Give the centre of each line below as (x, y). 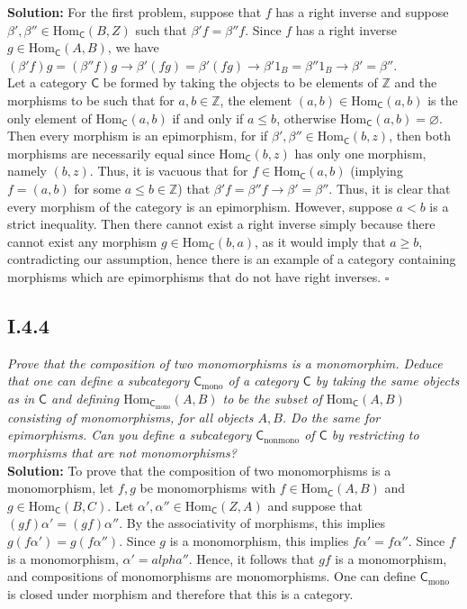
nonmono (282, 440)
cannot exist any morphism (82, 241)
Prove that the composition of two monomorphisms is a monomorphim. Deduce (225, 363)
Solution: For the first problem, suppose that (135, 12)
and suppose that (315, 505)
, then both (420, 136)
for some (98, 188)
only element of (49, 118)
